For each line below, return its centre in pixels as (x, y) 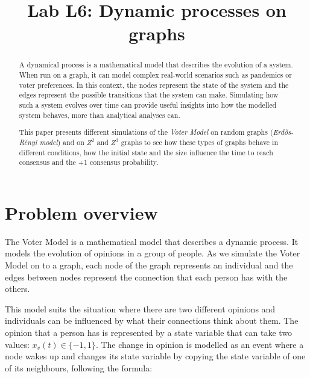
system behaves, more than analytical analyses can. (100, 115)
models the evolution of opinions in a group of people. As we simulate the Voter (153, 253)
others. (17, 289)
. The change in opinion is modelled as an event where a (200, 344)
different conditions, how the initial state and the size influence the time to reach (146, 152)
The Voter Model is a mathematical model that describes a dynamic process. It (152, 241)
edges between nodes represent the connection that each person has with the (146, 277)
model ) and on (62, 142)
